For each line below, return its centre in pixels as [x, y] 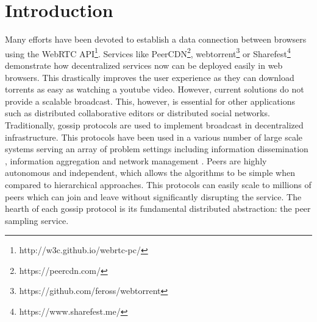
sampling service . [37, 220]
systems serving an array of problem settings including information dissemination [157, 149]
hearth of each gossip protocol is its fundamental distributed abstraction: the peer [158, 208]
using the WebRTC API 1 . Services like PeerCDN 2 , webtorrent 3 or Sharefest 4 [148, 52]
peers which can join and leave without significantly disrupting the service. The [153, 196]
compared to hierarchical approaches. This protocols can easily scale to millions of [158, 184]
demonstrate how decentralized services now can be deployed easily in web [144, 65]
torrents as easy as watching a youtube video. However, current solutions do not [155, 89]
